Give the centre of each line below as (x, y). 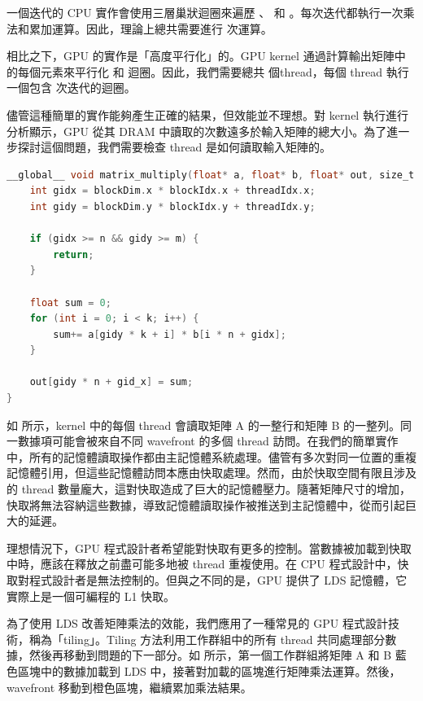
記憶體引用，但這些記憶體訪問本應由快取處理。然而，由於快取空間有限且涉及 (211, 473)
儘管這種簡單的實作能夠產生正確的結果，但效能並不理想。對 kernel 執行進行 (207, 114)
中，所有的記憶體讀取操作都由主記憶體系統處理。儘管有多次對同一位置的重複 (211, 456)
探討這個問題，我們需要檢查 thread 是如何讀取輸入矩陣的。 (174, 147)
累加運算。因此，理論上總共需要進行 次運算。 (150, 28)
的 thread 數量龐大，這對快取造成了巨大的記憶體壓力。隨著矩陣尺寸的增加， (209, 489)
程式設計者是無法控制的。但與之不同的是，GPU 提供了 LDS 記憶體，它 (218, 580)
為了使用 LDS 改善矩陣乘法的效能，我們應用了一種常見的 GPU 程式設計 (197, 623)
